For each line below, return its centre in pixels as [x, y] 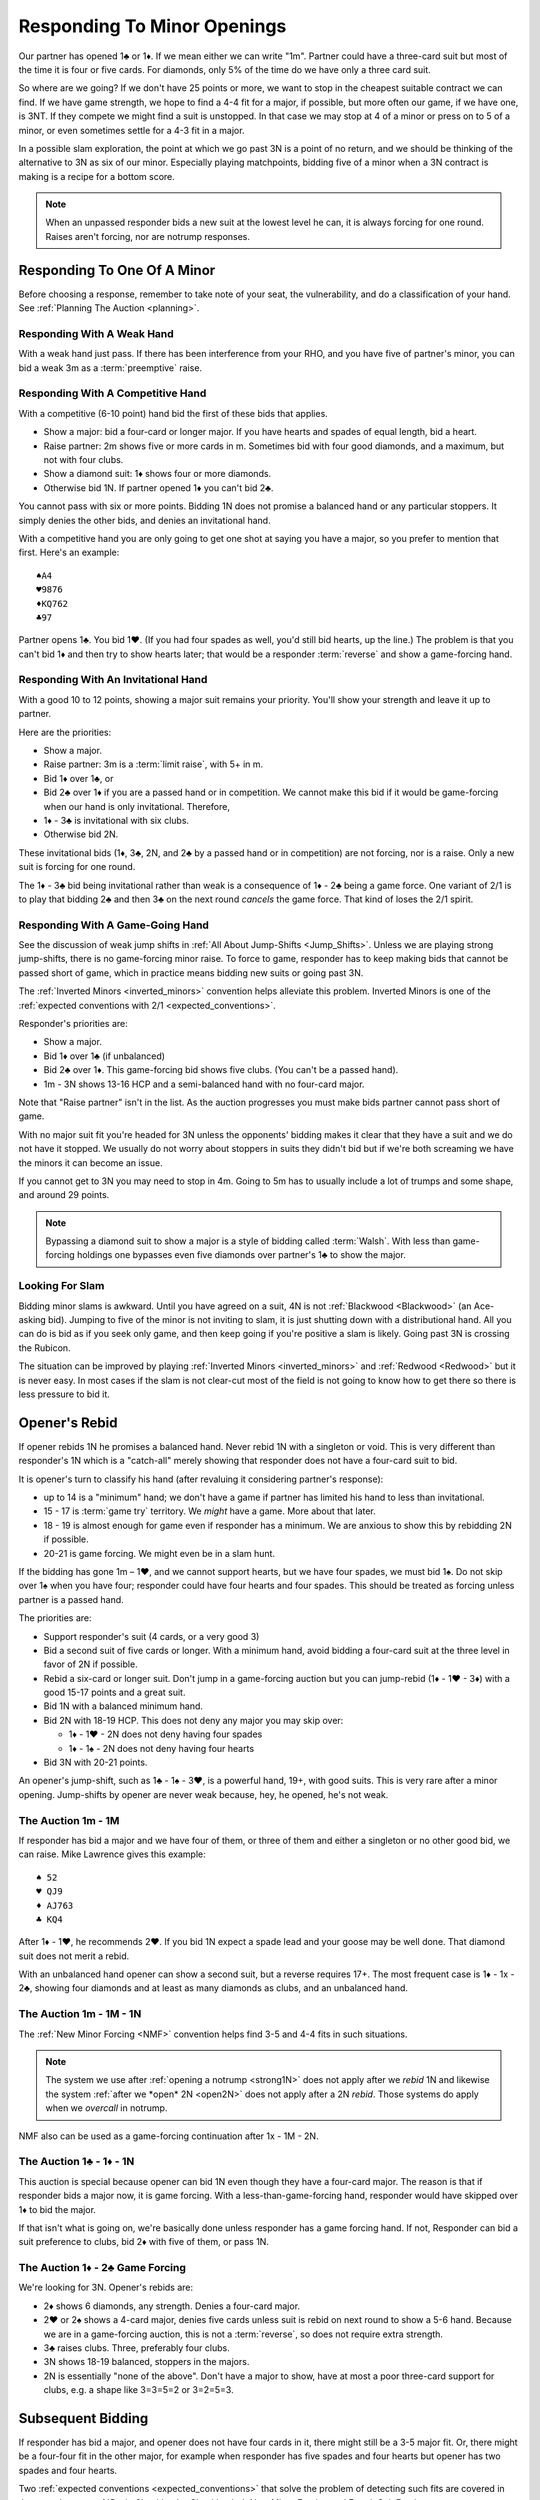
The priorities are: [55, 1618]
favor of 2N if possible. [91, 1664]
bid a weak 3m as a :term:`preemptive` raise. [110, 367]
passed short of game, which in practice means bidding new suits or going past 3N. [191, 972]
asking [32, 1319]
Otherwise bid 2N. [81, 834]
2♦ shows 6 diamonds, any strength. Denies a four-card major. [171, 2306]
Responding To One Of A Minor [117, 270]
